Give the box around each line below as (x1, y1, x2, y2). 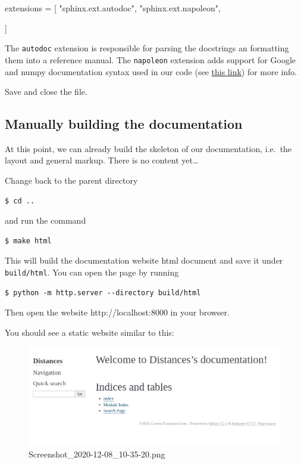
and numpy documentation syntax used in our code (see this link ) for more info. (5, 65, 297, 78)
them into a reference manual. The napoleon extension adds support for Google (5, 53, 296, 66)
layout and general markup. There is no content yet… (5, 154, 199, 166)
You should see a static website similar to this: (5, 326, 174, 338)
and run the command (5, 214, 86, 227)
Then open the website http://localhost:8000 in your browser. (5, 306, 230, 318)
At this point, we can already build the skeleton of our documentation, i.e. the (5, 142, 292, 154)
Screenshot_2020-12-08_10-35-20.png (29, 448, 165, 460)
